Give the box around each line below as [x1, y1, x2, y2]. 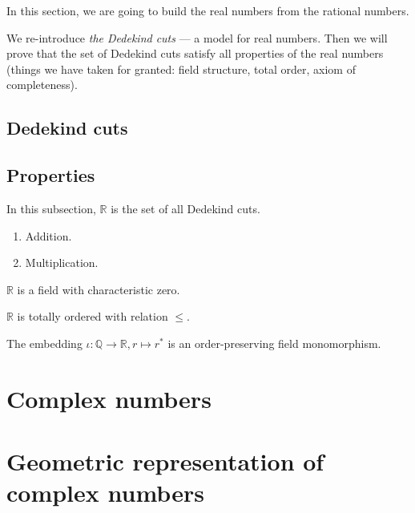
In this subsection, [6, 200, 96, 216]
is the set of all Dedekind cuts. [111, 200, 260, 216]
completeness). [6, 76, 78, 93]
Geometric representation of [6, 445, 324, 478]
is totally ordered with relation [17, 308, 168, 325]
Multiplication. [25, 254, 99, 271]
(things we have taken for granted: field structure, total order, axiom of [6, 60, 356, 77]
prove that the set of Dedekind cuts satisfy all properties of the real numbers [6, 45, 384, 62]
